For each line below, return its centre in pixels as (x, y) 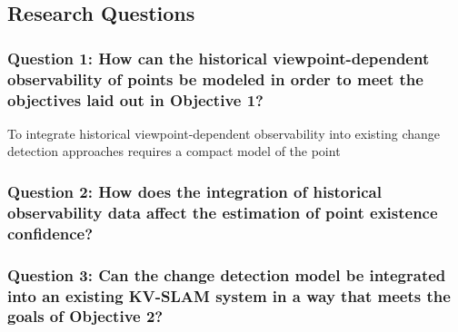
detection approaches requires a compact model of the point (174, 151)
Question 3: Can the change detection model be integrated (227, 274)
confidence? (50, 233)
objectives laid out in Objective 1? (135, 99)
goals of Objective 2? (85, 316)
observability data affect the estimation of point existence (223, 212)
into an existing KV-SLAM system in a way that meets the (229, 295)
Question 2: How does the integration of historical (194, 191)
